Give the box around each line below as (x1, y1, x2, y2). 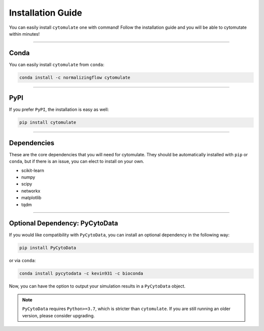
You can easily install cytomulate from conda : (9, 62, 105, 67)
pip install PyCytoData (19, 245, 77, 251)
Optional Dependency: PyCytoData (9, 219, 118, 228)
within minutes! (9, 31, 40, 37)
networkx (21, 188, 41, 194)
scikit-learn (21, 167, 44, 173)
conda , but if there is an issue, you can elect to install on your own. (9, 159, 144, 165)
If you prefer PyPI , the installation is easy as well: (9, 106, 109, 112)
